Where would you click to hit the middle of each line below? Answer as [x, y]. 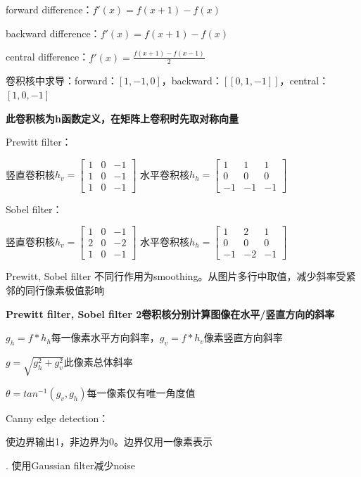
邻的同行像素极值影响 [55, 290]
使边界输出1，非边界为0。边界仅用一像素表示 [109, 441]
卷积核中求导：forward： [62, 81]
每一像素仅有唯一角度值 [141, 392]
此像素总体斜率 [98, 362]
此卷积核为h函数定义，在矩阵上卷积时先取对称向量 [122, 118]
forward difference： [49, 9]
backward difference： [53, 33]
